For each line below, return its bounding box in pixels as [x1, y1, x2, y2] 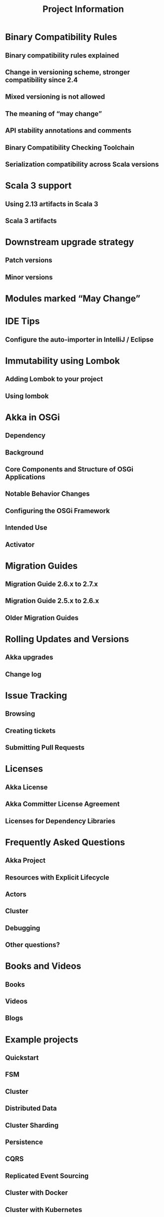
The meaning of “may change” [5, 109, 103, 118]
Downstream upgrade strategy [5, 237, 134, 248]
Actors [5, 890, 27, 898]
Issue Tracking [5, 690, 67, 701]
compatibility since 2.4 [5, 75, 78, 84]
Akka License [5, 783, 48, 791]
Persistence [5, 1138, 43, 1146]
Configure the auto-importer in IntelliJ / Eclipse [5, 335, 154, 343]
